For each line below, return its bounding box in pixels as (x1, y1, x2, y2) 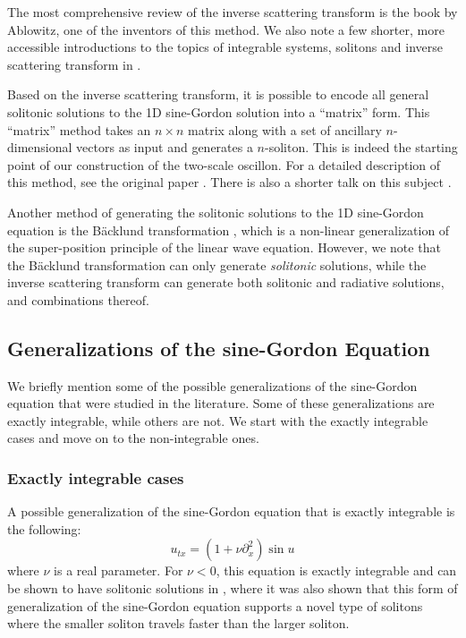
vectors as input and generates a (76, 138, 253, 157)
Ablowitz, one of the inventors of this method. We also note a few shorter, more (7, 20, 445, 38)
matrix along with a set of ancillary (188, 120, 382, 139)
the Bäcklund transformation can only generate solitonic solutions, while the (7, 255, 427, 274)
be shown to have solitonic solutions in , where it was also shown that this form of (7, 579, 458, 598)
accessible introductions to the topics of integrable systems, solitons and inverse (7, 38, 443, 56)
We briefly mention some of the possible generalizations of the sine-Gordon (7, 376, 418, 395)
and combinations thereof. (7, 290, 149, 309)
